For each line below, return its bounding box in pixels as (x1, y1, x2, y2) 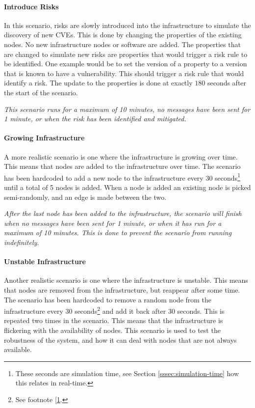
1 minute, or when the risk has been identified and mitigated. (4, 113, 186, 124)
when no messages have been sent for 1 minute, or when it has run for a (4, 218, 222, 228)
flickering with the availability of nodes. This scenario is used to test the (4, 325, 221, 335)
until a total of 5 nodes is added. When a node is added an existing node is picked (4, 182, 251, 192)
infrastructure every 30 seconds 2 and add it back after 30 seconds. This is (4, 304, 225, 316)
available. (4, 344, 32, 354)
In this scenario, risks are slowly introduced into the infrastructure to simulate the (4, 20, 251, 30)
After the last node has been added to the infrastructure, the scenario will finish (4, 208, 242, 218)
